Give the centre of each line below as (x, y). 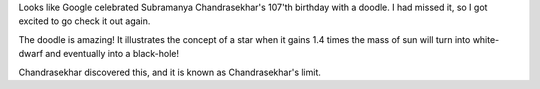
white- (486, 39)
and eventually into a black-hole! (112, 54)
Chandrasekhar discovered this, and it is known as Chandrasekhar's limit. (170, 72)
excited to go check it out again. (84, 21)
